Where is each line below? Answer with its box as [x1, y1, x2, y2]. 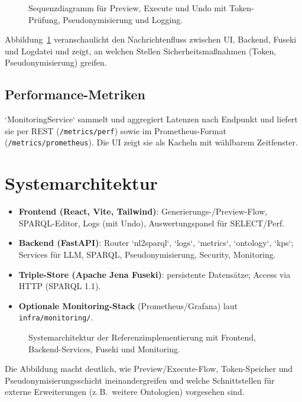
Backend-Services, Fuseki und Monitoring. [28, 342, 180, 355]
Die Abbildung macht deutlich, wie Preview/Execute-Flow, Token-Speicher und [5, 362, 293, 375]
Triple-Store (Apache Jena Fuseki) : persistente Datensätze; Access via [18, 268, 291, 280]
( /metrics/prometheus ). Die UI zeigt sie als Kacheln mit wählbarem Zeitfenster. [5, 136, 298, 148]
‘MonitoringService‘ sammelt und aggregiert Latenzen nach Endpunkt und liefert [5, 113, 298, 125]
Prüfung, [28, 13, 60, 25]
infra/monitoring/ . [18, 311, 93, 323]
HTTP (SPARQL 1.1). [18, 280, 101, 292]
